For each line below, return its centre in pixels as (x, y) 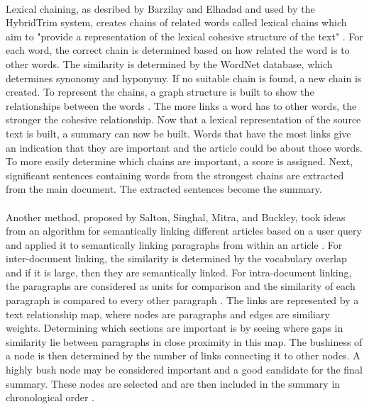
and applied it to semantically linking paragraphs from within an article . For (174, 244)
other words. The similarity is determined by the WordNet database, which (169, 63)
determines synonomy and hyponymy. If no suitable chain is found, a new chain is (184, 78)
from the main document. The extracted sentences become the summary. (164, 189)
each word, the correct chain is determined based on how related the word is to (178, 50)
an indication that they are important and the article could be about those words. (184, 147)
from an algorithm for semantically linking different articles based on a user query (184, 231)
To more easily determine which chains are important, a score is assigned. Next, (180, 161)
